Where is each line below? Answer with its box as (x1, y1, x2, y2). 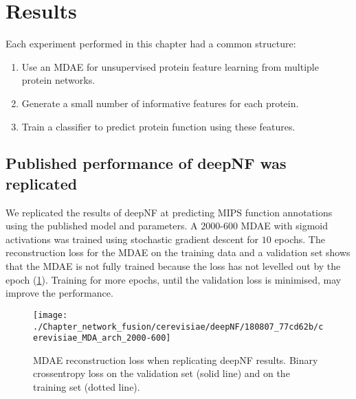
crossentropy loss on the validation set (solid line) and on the (33, 366, 290, 380)
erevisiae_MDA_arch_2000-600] (33, 333, 171, 343)
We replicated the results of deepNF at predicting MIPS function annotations (5, 205, 333, 219)
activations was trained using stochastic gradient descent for (5, 231, 259, 246)
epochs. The (274, 231, 325, 246)
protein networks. (21, 73, 96, 87)
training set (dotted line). (33, 380, 140, 394)
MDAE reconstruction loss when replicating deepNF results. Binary (33, 352, 318, 367)
